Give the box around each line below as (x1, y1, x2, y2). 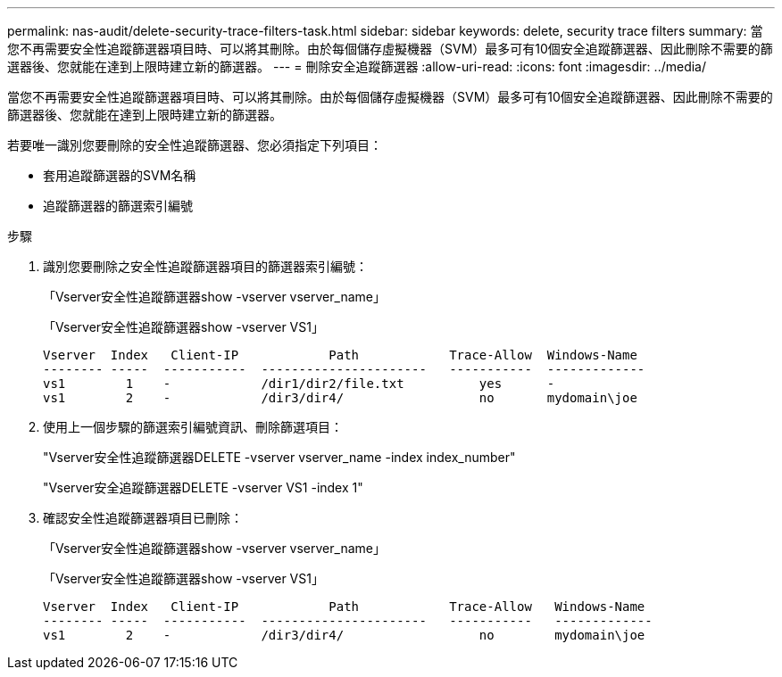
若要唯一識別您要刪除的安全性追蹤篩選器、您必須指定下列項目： (7, 137, 382, 153)
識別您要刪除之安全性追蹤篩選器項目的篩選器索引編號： (43, 259, 368, 274)
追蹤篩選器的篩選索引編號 (43, 198, 193, 213)
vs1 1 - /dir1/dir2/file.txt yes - (43, 376, 555, 391)
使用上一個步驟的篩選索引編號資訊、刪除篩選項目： (43, 419, 343, 434)
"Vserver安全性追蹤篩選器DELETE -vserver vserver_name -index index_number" (43, 450, 516, 465)
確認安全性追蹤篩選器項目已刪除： (43, 510, 243, 525)
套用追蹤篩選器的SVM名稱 (43, 168, 196, 183)
